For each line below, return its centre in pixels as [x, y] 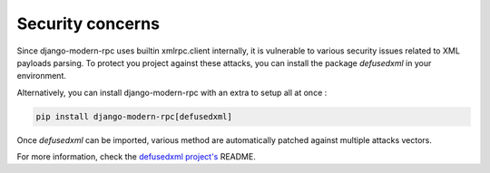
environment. [42, 76]
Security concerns [88, 24]
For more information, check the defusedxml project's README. [136, 157]
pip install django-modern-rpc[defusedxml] [134, 116]
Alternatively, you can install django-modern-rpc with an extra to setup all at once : [172, 92]
